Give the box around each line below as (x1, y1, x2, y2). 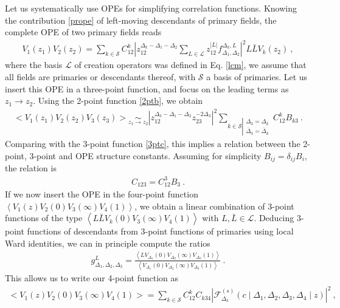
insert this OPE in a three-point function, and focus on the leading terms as (5, 82, 289, 95)
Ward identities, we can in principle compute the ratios (5, 236, 210, 249)
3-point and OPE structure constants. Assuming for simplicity (29, 149, 262, 162)
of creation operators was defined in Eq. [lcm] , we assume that (74, 58, 307, 71)
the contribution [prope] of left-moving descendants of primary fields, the (5, 13, 277, 26)
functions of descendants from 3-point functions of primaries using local (27, 225, 294, 238)
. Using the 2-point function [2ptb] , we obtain (33, 94, 203, 107)
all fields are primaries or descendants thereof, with (5, 70, 196, 83)
